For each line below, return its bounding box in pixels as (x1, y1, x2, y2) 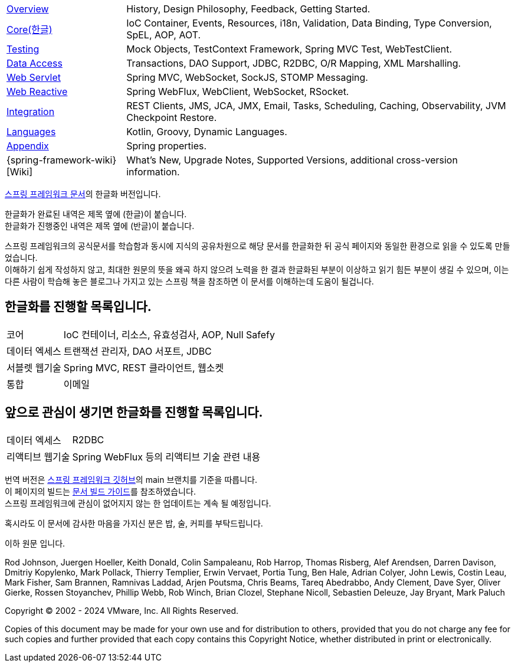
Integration (6, 106, 55, 117)
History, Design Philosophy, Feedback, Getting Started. (126, 3, 370, 15)
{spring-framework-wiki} (6, 154, 117, 166)
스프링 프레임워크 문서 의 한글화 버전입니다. (5, 189, 161, 199)
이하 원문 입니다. (5, 538, 65, 548)
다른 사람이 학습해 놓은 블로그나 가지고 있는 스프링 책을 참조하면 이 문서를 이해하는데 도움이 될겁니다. (5, 276, 374, 286)
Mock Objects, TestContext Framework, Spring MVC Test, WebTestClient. (126, 43, 452, 55)
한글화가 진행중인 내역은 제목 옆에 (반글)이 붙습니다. (5, 221, 195, 231)
